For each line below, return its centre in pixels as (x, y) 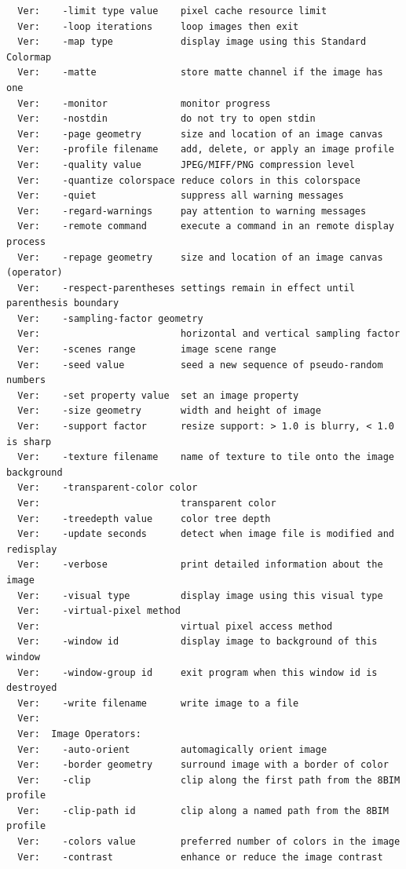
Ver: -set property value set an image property (158, 395)
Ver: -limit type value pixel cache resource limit (172, 11)
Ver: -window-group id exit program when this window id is (198, 672)
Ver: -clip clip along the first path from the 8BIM (209, 780)
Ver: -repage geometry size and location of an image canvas (200, 257)
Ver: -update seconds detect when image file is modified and (206, 534)
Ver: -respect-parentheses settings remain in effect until (186, 288)
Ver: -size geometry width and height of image (169, 411)
